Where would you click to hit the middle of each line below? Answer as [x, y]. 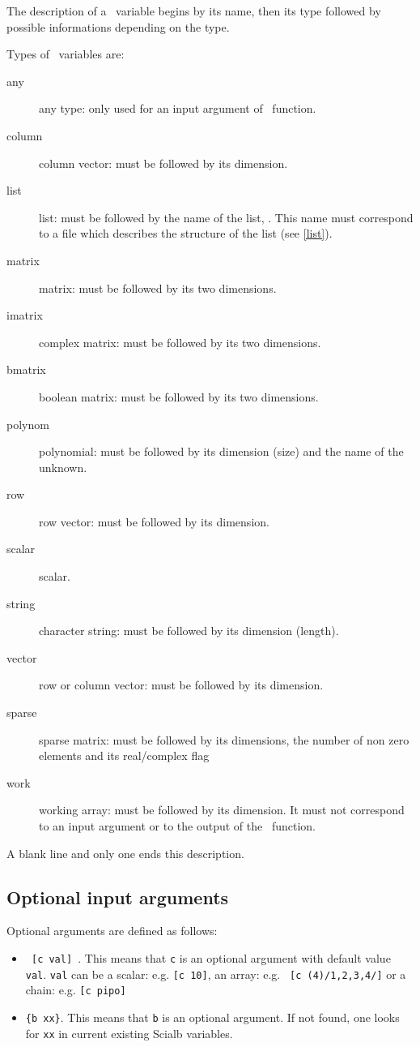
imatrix [25, 315]
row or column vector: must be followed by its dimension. [181, 685]
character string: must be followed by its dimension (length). [189, 631]
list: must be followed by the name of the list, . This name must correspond [226, 217]
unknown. [63, 467]
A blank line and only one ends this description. [125, 853]
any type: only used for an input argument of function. [178, 108]
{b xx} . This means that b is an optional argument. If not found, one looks [212, 1017]
